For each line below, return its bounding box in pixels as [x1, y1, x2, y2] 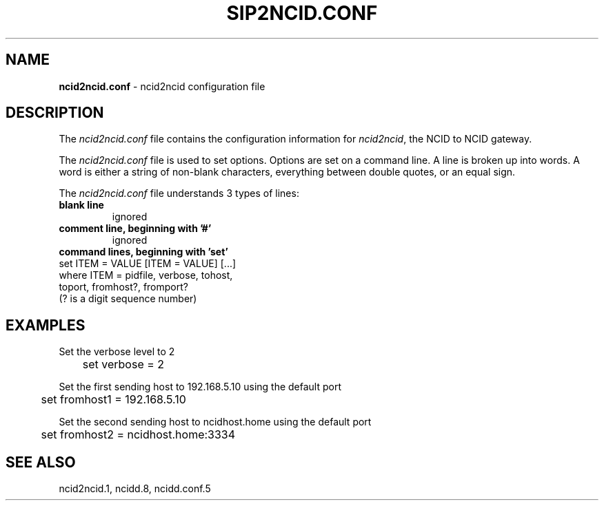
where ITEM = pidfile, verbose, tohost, [59, 269, 233, 282]
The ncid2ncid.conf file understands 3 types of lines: [59, 187, 299, 200]
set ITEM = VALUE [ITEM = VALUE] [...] [59, 257, 236, 270]
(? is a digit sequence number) [59, 293, 197, 305]
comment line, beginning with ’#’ [59, 222, 212, 235]
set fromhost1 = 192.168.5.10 [41, 392, 186, 407]
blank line [59, 199, 104, 211]
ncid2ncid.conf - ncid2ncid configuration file [59, 80, 265, 92]
